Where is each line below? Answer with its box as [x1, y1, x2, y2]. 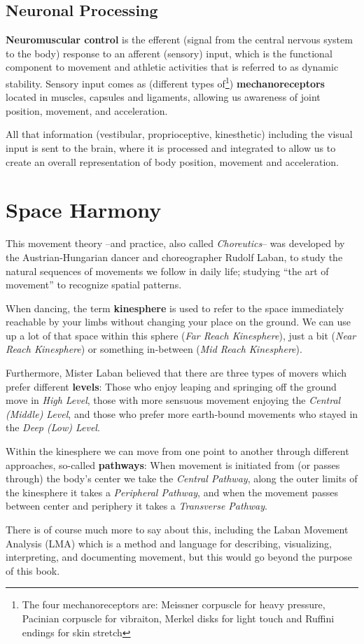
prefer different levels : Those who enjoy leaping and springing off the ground [6, 379, 337, 393]
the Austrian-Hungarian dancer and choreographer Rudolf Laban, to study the [6, 249, 343, 264]
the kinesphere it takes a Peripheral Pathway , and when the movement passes [6, 484, 338, 499]
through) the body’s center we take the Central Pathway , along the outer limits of [6, 471, 358, 486]
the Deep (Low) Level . [6, 420, 100, 435]
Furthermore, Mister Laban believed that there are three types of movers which [6, 365, 347, 380]
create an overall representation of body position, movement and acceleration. [6, 154, 339, 169]
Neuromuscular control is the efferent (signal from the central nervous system [6, 32, 353, 47]
